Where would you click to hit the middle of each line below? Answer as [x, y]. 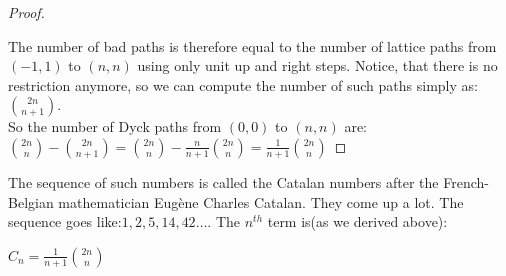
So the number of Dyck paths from [115, 126]
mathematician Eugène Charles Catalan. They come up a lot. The [261, 201]
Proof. [26, 12]
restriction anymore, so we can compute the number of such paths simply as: [243, 84]
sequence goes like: [65, 221]
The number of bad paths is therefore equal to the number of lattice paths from [252, 45]
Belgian [31, 201]
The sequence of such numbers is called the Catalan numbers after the [223, 181]
